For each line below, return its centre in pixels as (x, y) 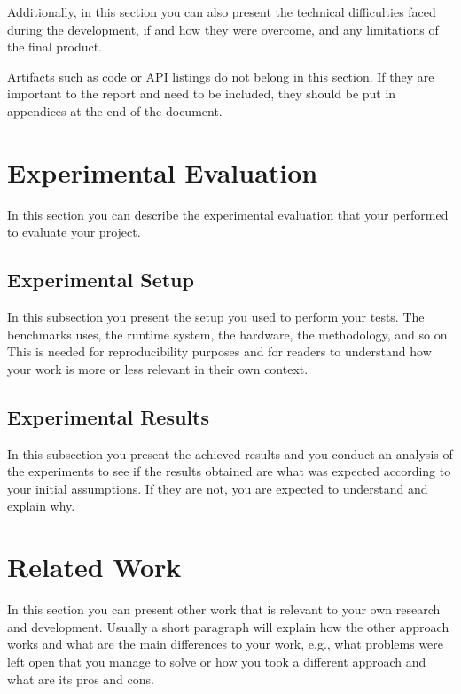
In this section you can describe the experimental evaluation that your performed (228, 214)
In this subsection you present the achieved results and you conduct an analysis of (230, 453)
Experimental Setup (101, 280)
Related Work (94, 567)
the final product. (55, 47)
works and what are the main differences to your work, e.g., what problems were (226, 644)
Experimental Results (108, 416)
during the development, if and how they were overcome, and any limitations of (223, 29)
